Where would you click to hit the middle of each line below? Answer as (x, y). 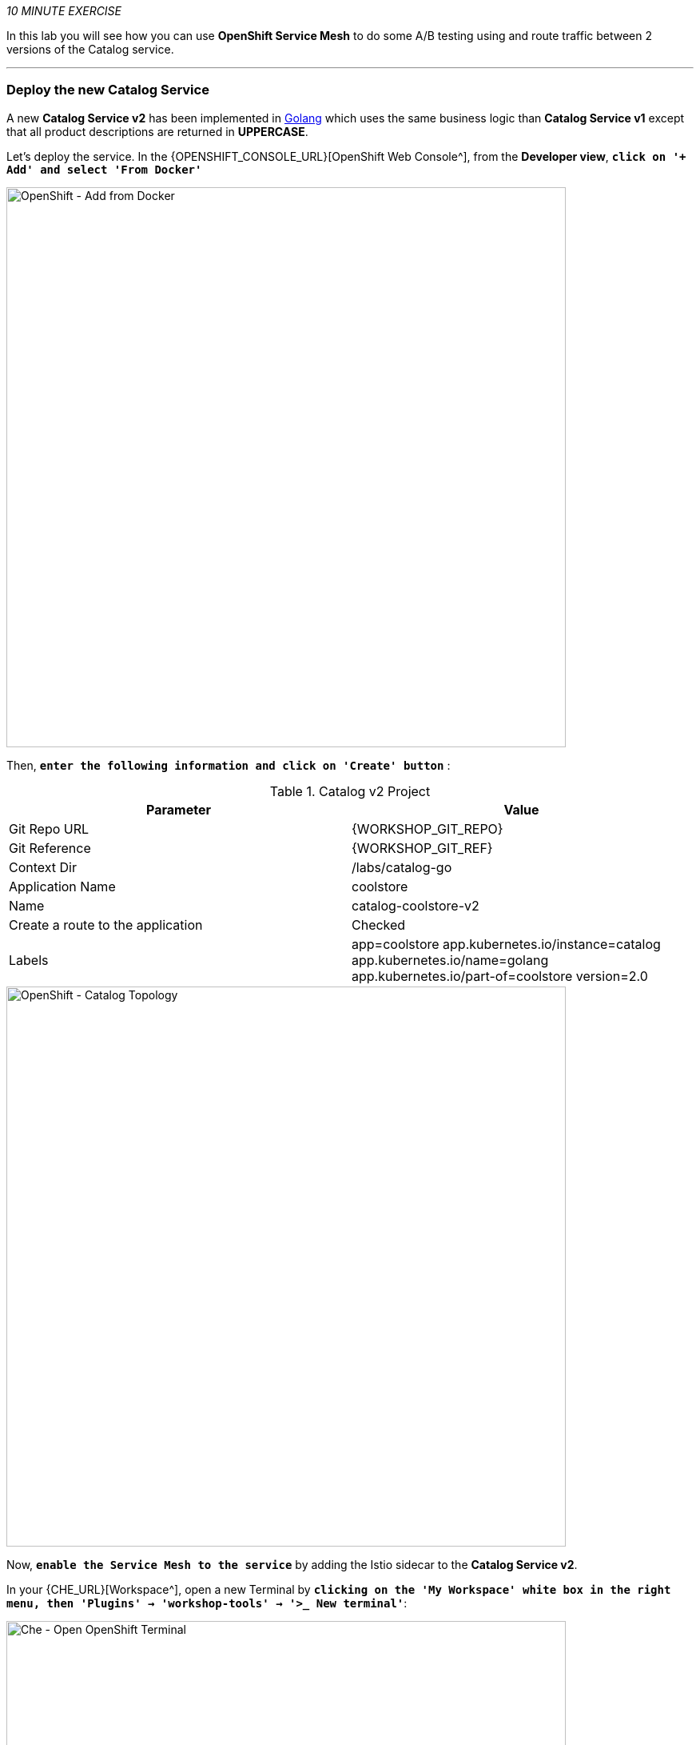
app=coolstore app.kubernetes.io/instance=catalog (506, 944)
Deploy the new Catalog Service (108, 90)
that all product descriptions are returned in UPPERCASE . (157, 131)
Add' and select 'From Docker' (104, 169)
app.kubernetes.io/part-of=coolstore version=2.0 (500, 976)
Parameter (179, 809)
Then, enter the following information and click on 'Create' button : (229, 765)
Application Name (62, 886)
